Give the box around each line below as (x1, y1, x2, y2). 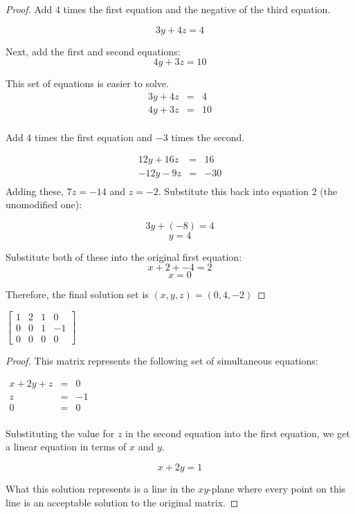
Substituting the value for (6, 425, 115, 440)
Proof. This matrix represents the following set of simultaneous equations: (6, 354, 318, 368)
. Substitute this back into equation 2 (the (158, 183, 338, 198)
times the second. (171, 129, 245, 144)
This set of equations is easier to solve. (6, 76, 170, 91)
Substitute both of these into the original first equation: (6, 249, 242, 264)
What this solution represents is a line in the (6, 481, 195, 495)
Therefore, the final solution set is (6, 287, 149, 302)
